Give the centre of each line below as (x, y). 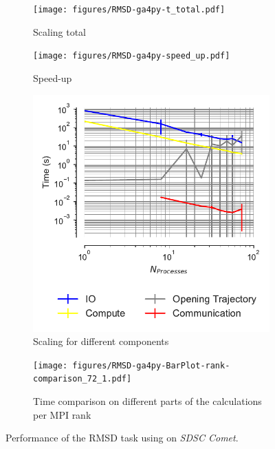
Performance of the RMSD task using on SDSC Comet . (122, 438)
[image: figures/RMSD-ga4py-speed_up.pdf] (132, 56)
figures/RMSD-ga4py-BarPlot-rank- (151, 365)
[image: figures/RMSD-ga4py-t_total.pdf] (129, 10)
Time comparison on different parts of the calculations (147, 401)
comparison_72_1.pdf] (82, 379)
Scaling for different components (101, 341)
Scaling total (60, 31)
